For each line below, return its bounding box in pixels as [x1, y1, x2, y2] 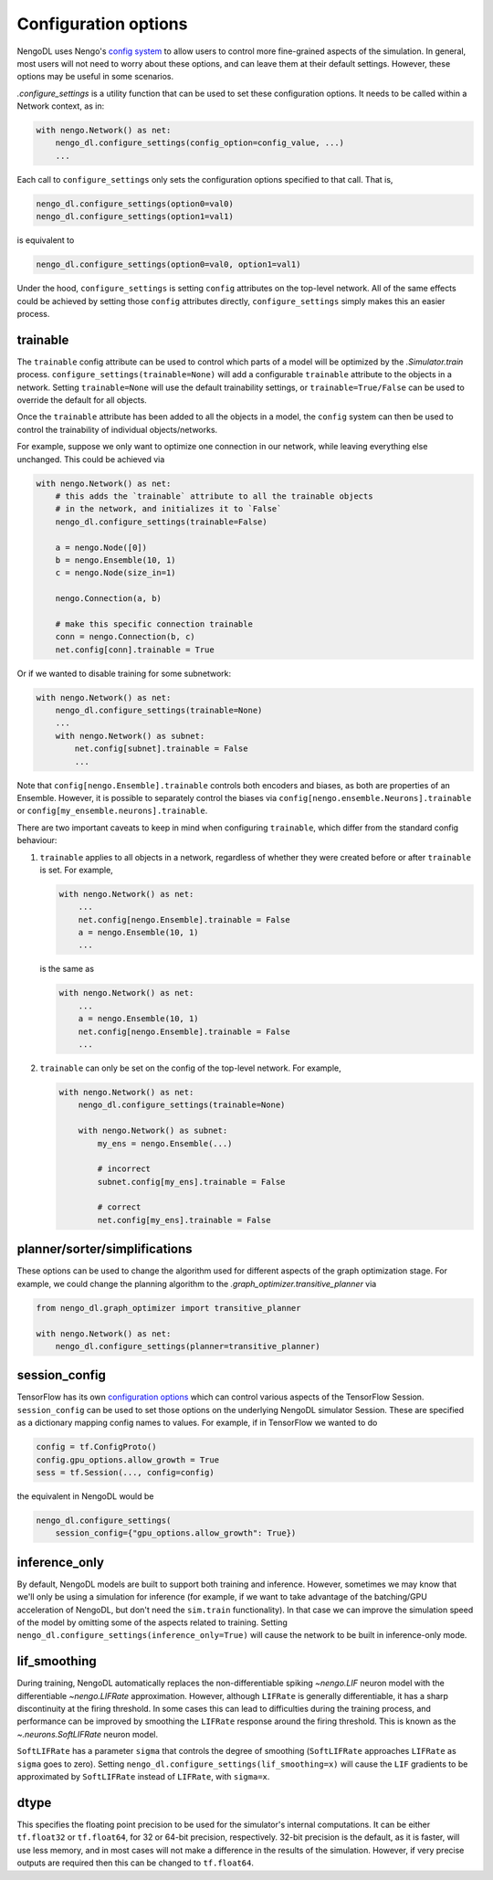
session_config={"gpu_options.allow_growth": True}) [55, 1528, 297, 1538]
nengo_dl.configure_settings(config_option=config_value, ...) [55, 138, 345, 148]
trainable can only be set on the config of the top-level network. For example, [39, 1062, 341, 1073]
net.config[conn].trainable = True [55, 644, 215, 655]
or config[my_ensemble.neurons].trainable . [16, 805, 208, 817]
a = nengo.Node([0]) [55, 542, 148, 553]
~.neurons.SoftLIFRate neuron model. [16, 1728, 159, 1739]
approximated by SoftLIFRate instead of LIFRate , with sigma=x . [16, 1771, 270, 1782]
